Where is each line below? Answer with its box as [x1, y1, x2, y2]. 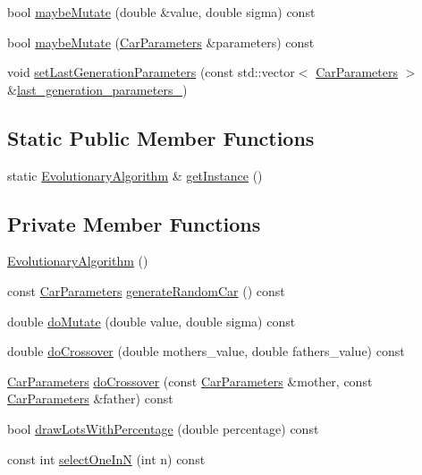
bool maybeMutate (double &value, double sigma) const [7, 3, 316, 21]
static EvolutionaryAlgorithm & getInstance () [7, 165, 263, 184]
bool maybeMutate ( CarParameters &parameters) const [7, 32, 315, 51]
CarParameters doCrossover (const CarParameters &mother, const [7, 371, 373, 390]
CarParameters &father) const [7, 389, 173, 408]
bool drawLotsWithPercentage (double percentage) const [7, 419, 319, 437]
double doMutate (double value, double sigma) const [7, 311, 296, 330]
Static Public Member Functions [7, 123, 315, 151]
